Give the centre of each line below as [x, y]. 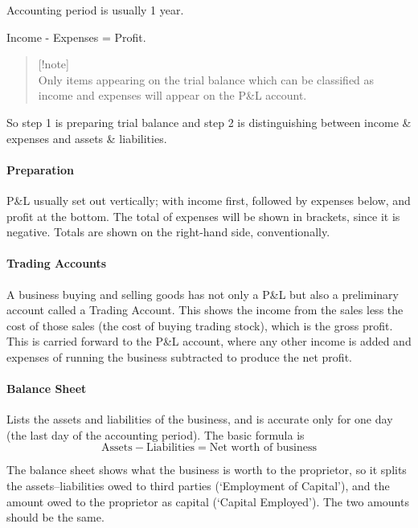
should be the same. [55, 517]
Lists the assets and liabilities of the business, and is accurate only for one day [200, 419]
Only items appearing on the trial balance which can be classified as [206, 79]
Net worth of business [263, 448]
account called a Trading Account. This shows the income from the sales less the [205, 310]
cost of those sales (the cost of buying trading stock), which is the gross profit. [200, 325]
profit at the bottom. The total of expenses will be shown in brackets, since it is [203, 216]
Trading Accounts [57, 263]
